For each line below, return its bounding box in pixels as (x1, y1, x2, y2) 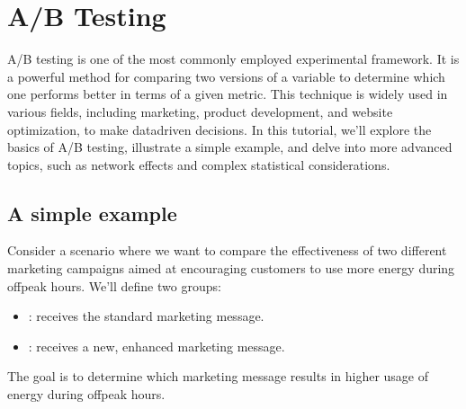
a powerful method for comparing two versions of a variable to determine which (7, 67, 445, 85)
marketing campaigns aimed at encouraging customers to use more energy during (7, 259, 455, 278)
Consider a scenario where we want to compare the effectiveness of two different (7, 241, 447, 260)
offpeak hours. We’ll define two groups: (7, 276, 221, 295)
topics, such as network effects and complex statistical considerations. (7, 155, 390, 173)
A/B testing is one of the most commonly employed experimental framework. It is (7, 49, 460, 68)
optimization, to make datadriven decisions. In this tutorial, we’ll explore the (7, 120, 432, 138)
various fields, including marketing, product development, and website (7, 102, 393, 120)
